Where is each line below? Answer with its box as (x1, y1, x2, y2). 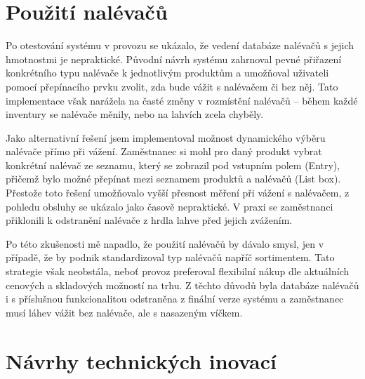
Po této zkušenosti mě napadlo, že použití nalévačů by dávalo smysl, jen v (6, 236, 324, 251)
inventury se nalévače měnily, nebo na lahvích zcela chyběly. (6, 107, 264, 121)
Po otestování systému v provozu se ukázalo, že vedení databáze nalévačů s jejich (6, 38, 354, 53)
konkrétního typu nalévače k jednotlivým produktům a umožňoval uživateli (6, 65, 329, 80)
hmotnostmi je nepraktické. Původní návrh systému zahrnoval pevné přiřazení (6, 51, 342, 66)
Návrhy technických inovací (6, 346, 277, 375)
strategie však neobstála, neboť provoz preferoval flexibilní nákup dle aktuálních (6, 264, 350, 279)
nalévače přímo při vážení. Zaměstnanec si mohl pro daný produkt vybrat (6, 144, 322, 159)
